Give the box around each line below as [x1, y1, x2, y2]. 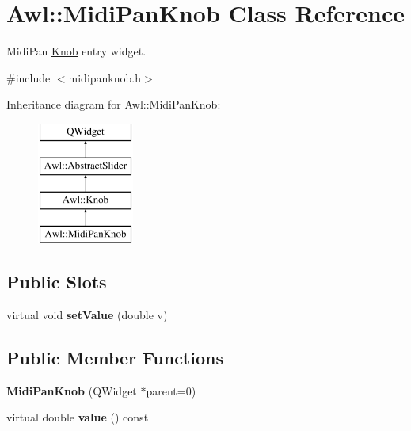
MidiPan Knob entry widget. [6, 43, 147, 59]
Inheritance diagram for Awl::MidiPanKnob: [6, 96, 221, 113]
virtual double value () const [6, 409, 149, 425]
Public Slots [6, 269, 107, 294]
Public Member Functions [6, 345, 223, 369]
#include [6, 69, 51, 86]
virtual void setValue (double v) [6, 306, 168, 322]
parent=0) [146, 382, 196, 399]
